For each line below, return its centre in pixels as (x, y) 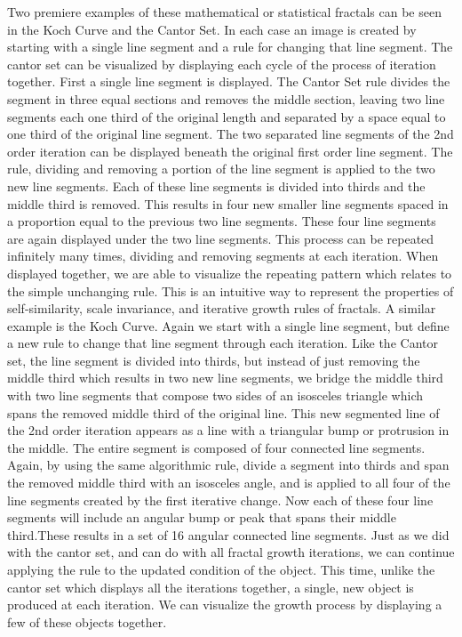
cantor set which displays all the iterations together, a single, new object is (211, 587)
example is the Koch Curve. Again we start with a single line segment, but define (228, 325)
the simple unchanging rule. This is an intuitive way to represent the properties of (231, 290)
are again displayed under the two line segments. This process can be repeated (221, 238)
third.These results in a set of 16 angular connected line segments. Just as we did (228, 534)
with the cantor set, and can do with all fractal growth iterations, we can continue (231, 552)
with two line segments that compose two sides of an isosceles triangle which (215, 395)
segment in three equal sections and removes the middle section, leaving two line (226, 98)
